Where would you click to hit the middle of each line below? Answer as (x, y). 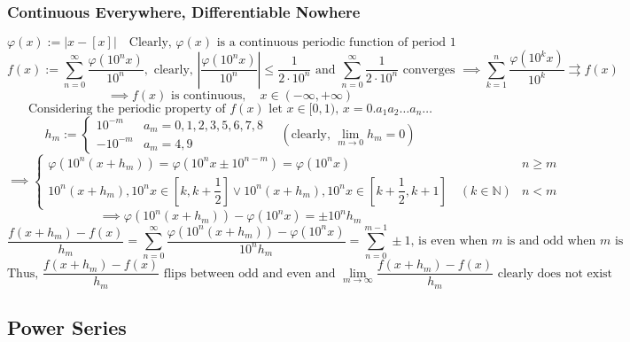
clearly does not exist (555, 273)
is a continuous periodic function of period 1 (336, 43)
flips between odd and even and (249, 273)
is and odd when (551, 241)
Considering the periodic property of (127, 109)
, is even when (449, 241)
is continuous (207, 95)
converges (429, 70)
